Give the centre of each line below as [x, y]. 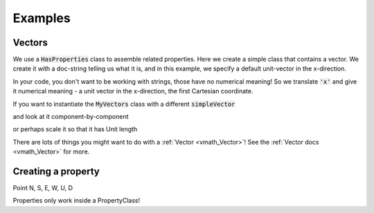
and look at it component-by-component [71, 117]
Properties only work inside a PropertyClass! [77, 201]
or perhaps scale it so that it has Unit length [75, 129]
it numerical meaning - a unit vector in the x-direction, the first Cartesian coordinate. [133, 91]
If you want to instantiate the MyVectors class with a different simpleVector [124, 104]
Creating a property [56, 172]
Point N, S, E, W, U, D [43, 188]
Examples [42, 18]
